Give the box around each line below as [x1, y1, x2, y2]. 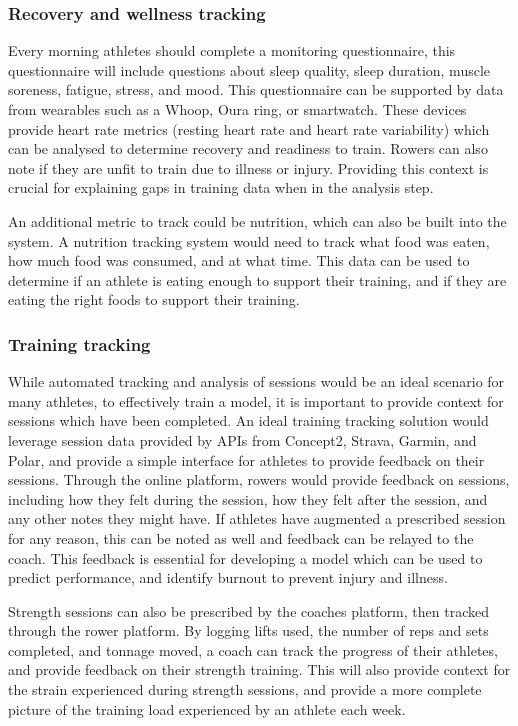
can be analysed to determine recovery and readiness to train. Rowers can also [8, 138, 488, 159]
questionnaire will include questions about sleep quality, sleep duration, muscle [8, 59, 491, 80]
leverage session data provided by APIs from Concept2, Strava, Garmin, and [8, 429, 477, 450]
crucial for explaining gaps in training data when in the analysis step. [8, 177, 434, 198]
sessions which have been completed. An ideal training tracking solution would [8, 410, 489, 431]
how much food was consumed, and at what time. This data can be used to [8, 250, 470, 271]
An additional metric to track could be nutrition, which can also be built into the [8, 210, 507, 231]
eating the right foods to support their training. [8, 289, 300, 310]
